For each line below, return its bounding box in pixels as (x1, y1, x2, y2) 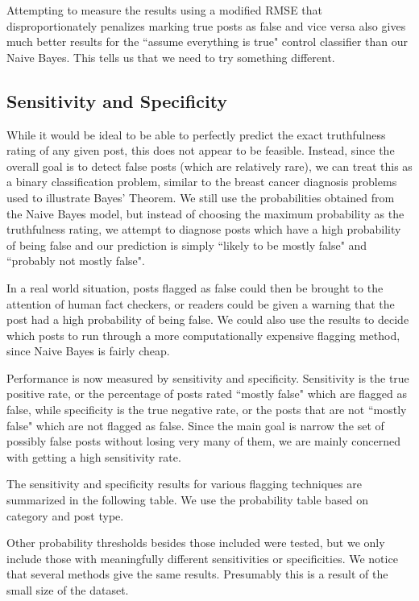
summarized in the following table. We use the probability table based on (6, 491, 369, 508)
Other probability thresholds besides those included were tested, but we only (6, 534, 385, 551)
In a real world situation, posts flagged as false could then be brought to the (6, 279, 384, 296)
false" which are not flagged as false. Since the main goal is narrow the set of (6, 417, 384, 433)
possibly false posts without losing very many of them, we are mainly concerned (6, 433, 401, 450)
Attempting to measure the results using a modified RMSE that (6, 2, 322, 18)
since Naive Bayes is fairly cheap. (6, 342, 170, 359)
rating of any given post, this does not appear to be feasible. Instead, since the (6, 142, 395, 159)
